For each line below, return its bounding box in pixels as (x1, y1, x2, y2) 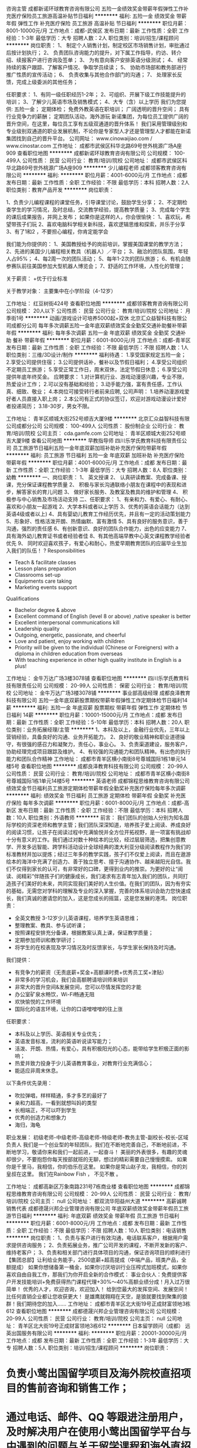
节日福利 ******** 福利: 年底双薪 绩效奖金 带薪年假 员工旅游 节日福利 (11, 1212, 180, 1219)
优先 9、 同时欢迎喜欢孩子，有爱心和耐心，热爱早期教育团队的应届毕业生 (6, 540, 182, 547)
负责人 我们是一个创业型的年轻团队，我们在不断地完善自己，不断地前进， (6, 1141, 182, 1148)
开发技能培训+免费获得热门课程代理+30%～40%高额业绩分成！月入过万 (11, 1278, 185, 1285)
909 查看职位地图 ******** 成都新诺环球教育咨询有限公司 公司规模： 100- (6, 150, 186, 157)
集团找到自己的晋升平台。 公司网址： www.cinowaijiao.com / (6, 135, 152, 142)
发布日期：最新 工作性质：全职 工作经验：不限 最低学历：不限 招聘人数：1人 (6, 344, 189, 351)
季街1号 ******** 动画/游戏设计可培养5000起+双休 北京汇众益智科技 (6, 314, 172, 322)
